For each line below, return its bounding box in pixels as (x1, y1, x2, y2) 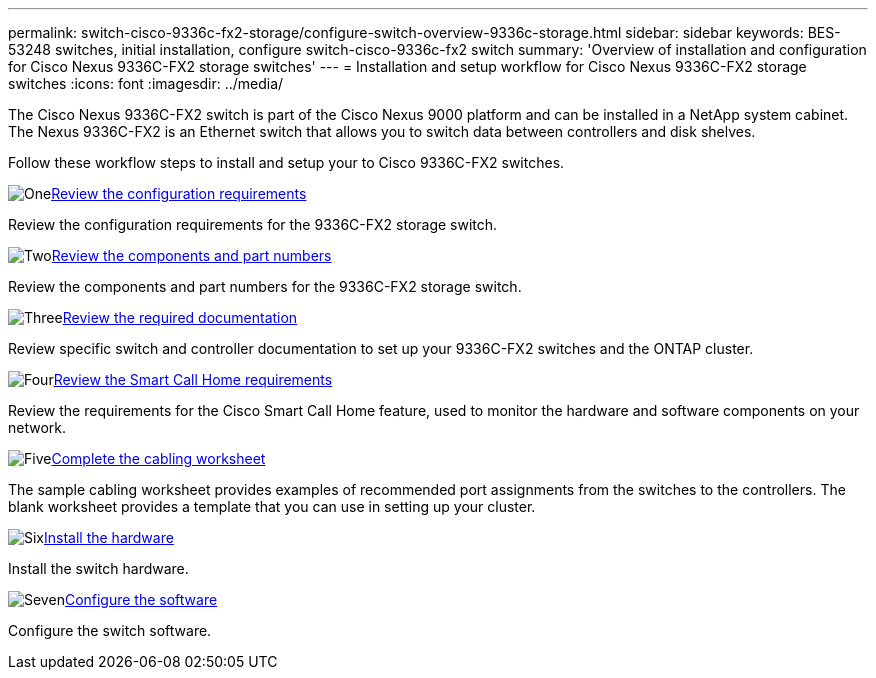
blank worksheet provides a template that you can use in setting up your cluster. (8, 498, 536, 515)
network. (8, 419, 67, 436)
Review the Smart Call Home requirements (53, 371, 333, 388)
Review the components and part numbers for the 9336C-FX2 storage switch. (8, 278, 522, 295)
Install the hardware (44, 529, 174, 546)
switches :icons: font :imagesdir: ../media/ (8, 75, 284, 92)
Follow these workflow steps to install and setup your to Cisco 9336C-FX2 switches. (8, 154, 565, 171)
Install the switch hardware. (8, 560, 189, 577)
